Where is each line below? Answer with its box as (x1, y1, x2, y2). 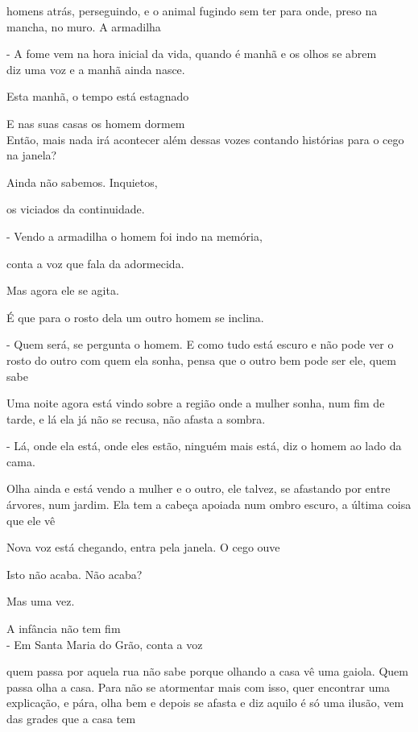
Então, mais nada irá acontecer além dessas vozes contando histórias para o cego (6, 130, 404, 147)
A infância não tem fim (6, 620, 121, 637)
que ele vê (6, 511, 56, 528)
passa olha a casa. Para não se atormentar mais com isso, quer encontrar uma (6, 678, 391, 695)
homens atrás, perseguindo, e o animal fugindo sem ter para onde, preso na (6, 2, 378, 19)
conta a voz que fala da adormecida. (6, 254, 184, 271)
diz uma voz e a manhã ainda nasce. (6, 60, 185, 77)
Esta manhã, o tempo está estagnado (6, 88, 189, 105)
